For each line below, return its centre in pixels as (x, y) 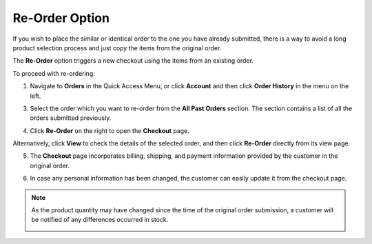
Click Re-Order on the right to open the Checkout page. (110, 130)
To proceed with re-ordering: (54, 73)
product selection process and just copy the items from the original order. (117, 48)
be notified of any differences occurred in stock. (100, 220)
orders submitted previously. (71, 118)
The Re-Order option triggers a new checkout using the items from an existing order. (133, 61)
